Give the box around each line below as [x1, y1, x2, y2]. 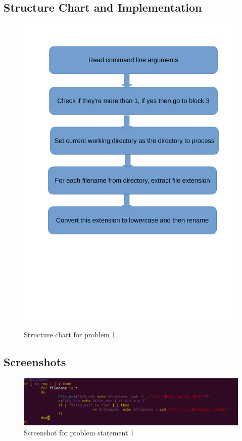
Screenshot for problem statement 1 [24, 427, 134, 437]
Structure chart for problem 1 [24, 329, 116, 339]
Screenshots [4, 354, 66, 369]
